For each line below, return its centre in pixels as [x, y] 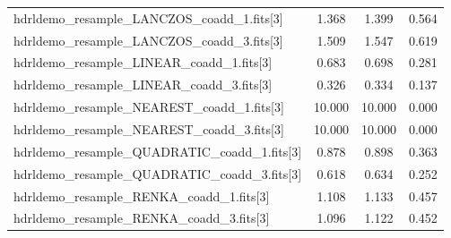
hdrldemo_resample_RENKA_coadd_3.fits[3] [142, 218]
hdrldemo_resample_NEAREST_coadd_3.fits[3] [149, 128]
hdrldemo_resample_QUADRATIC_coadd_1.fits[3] [158, 151]
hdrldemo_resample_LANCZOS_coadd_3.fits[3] [148, 40]
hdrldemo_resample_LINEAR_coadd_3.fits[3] [143, 85]
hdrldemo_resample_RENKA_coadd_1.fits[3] [142, 195]
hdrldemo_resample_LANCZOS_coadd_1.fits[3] [148, 17]
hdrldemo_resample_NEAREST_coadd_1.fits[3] [149, 107]
